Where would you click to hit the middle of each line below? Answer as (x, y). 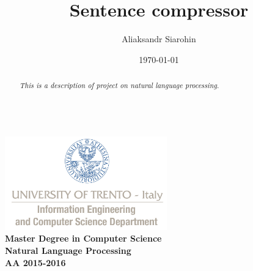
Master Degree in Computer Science (83, 238)
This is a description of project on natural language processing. (119, 85)
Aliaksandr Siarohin (159, 39)
